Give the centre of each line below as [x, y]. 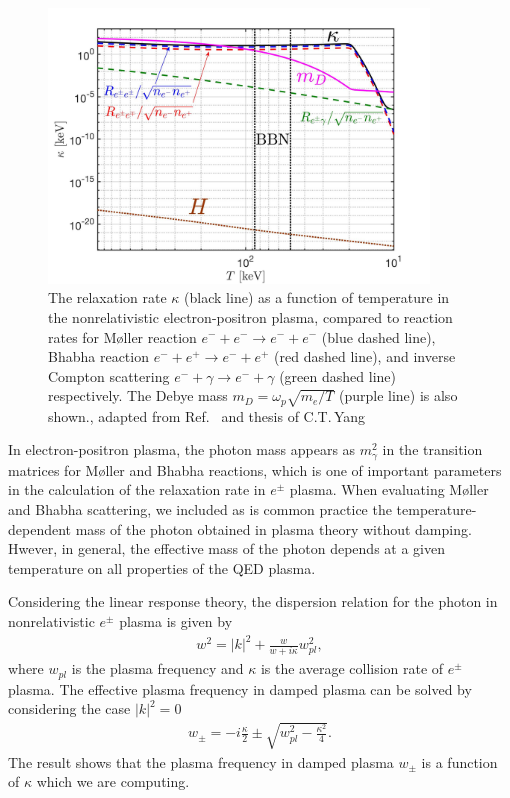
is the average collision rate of [352, 668]
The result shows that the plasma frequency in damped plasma [201, 761]
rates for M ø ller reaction [122, 336]
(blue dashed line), [378, 336]
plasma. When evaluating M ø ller [389, 489]
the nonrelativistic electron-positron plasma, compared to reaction [250, 316]
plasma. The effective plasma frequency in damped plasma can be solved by [240, 688]
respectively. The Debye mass [138, 395]
